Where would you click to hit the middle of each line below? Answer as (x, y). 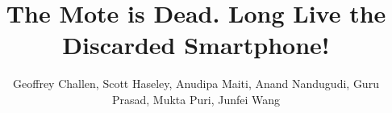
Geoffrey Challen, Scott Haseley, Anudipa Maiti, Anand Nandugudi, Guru (196, 84)
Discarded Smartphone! (196, 45)
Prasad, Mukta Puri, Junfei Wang (196, 99)
